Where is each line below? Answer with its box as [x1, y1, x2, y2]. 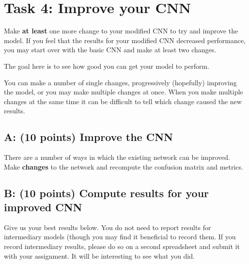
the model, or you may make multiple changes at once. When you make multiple [4, 87, 243, 97]
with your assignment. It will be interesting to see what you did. [4, 250, 195, 261]
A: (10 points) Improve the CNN [4, 129, 173, 144]
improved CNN [4, 200, 82, 215]
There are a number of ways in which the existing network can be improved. [4, 152, 230, 162]
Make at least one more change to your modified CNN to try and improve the [4, 26, 238, 36]
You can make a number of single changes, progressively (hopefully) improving [4, 77, 237, 87]
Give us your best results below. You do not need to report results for [4, 222, 211, 232]
